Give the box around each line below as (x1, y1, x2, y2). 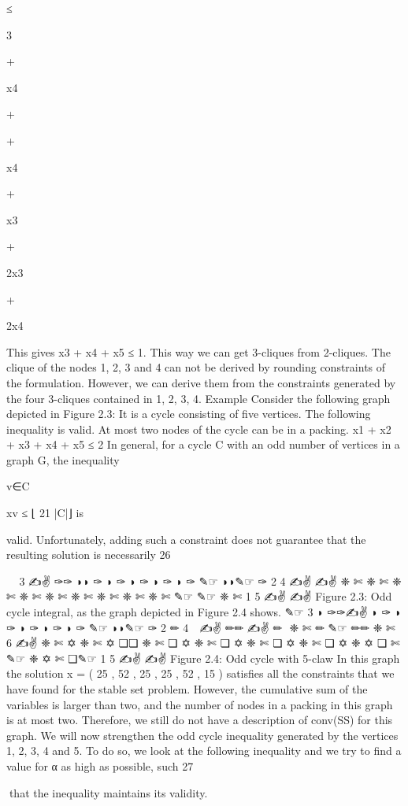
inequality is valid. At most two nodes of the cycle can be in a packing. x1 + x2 (6, 420, 391, 437)
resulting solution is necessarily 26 (6, 546, 171, 563)
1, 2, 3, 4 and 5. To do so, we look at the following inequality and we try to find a (6, 742, 402, 759)
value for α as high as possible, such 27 (6, 757, 194, 774)
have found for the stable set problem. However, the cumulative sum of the (6, 681, 368, 697)
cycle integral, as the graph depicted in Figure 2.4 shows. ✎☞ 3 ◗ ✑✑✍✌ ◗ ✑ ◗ (6, 604, 402, 620)
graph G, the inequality (6, 451, 120, 468)
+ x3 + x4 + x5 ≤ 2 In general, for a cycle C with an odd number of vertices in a (6, 436, 400, 453)
